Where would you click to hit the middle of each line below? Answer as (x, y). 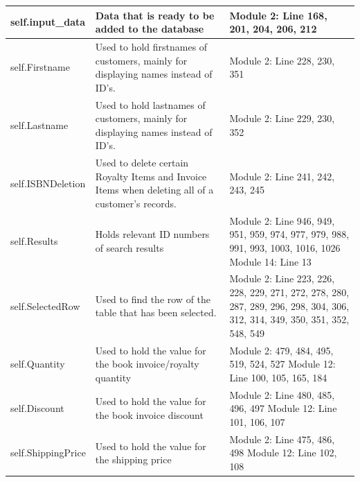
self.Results (34, 241)
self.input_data (48, 22)
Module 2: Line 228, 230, (282, 60)
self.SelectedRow (45, 305)
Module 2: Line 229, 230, (282, 118)
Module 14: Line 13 (270, 261)
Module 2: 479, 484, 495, (281, 350)
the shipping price (133, 459)
